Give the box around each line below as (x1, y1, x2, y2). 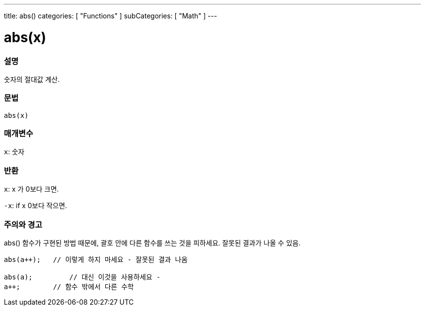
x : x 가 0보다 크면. (4, 185, 59, 194)
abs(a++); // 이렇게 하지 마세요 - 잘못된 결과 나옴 (4, 255, 188, 263)
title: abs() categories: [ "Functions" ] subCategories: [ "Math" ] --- (4, 12, 217, 20)
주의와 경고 (4, 219, 43, 229)
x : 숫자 (4, 147, 25, 156)
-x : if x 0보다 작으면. (4, 201, 67, 210)
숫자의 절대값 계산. (4, 75, 60, 83)
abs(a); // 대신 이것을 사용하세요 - (4, 273, 161, 281)
